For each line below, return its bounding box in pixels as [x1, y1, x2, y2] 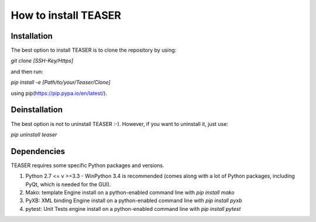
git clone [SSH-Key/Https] [11, 57, 74, 64]
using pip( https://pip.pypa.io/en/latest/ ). [11, 90, 108, 97]
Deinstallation [11, 105, 63, 115]
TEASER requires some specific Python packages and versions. [11, 162, 164, 169]
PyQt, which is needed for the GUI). [25, 180, 111, 187]
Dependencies [11, 146, 66, 156]
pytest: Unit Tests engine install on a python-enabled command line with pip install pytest [25, 205, 241, 212]
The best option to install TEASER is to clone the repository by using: [11, 47, 177, 54]
